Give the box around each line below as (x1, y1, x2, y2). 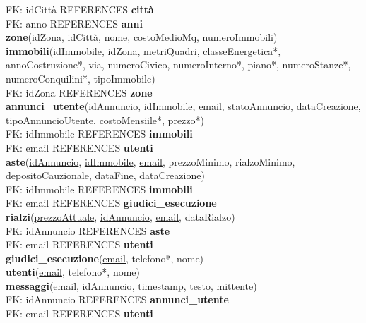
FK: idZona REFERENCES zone (6, 85, 153, 99)
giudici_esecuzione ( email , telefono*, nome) (6, 250, 204, 265)
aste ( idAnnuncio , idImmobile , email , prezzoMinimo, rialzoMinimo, (6, 154, 295, 169)
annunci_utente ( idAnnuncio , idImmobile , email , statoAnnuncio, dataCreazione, (6, 99, 361, 114)
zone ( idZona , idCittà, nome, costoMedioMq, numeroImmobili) (6, 30, 278, 44)
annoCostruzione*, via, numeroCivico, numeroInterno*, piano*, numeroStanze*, (6, 57, 351, 72)
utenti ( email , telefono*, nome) (6, 264, 140, 279)
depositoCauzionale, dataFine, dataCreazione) (6, 168, 205, 183)
